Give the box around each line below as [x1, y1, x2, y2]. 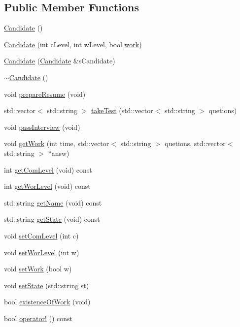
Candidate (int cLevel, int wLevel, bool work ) [4, 39, 142, 49]
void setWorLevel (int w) [4, 247, 79, 257]
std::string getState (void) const [4, 214, 100, 224]
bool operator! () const [4, 313, 73, 323]
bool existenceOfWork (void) [4, 297, 91, 307]
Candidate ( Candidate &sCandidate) [4, 56, 115, 66]
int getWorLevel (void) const [4, 181, 91, 191]
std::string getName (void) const [4, 197, 102, 208]
